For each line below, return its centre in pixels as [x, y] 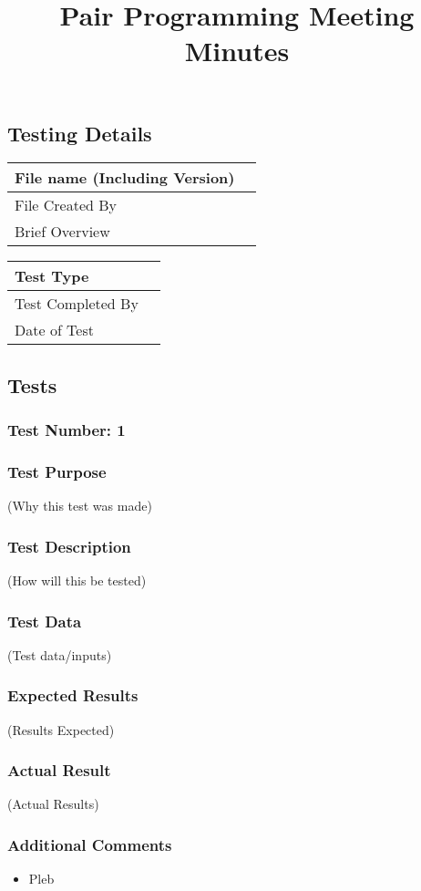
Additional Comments [90, 844]
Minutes [237, 51]
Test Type [52, 276]
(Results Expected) [61, 729]
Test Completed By [77, 304]
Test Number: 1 [67, 430]
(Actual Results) [53, 804]
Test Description [69, 546]
